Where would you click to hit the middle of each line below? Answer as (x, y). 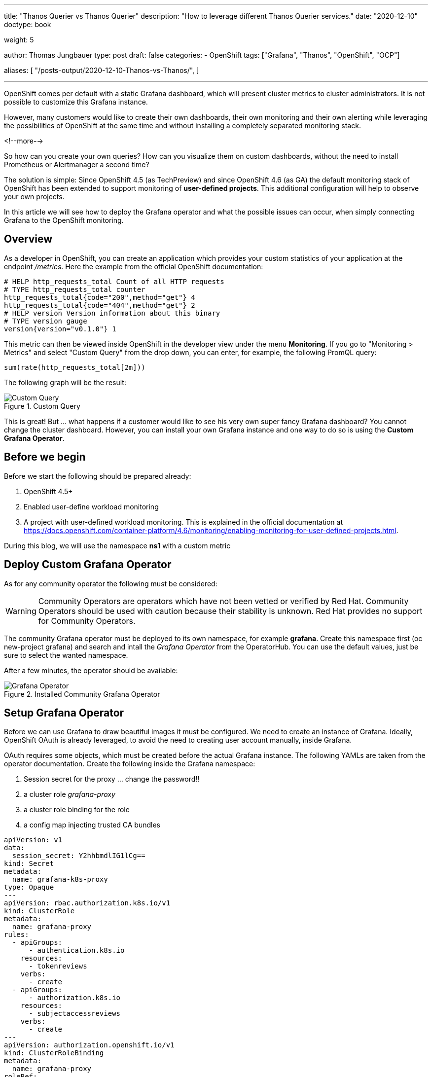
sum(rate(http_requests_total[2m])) (75, 367)
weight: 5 (19, 40)
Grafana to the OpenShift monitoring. (64, 220)
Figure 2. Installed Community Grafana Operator (82, 694)
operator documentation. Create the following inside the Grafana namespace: (130, 764)
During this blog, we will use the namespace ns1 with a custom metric (117, 545)
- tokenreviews (58, 966)
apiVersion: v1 (33, 840)
